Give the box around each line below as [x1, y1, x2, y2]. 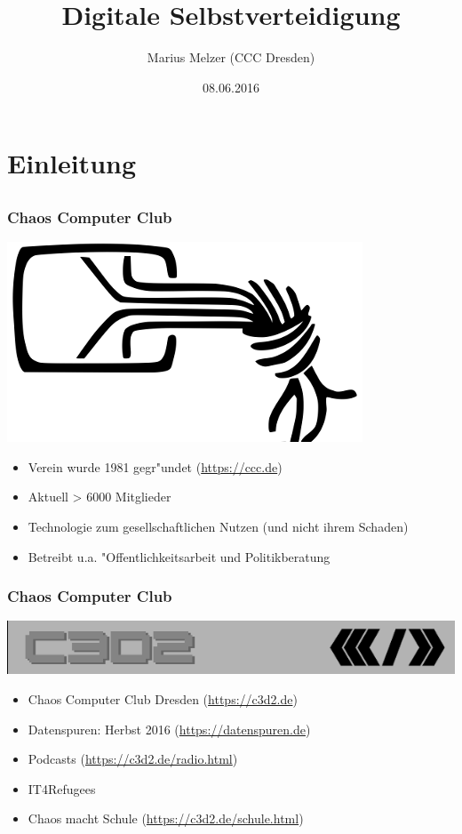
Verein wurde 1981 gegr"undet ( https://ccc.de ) [28, 457, 283, 476]
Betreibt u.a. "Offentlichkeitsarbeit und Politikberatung [28, 547, 331, 565]
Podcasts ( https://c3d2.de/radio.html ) [28, 750, 238, 768]
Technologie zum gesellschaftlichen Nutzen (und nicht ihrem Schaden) [28, 517, 409, 535]
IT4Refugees [28, 779, 96, 798]
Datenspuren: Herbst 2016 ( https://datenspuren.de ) [28, 719, 311, 738]
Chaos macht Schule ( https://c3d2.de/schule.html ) [28, 809, 304, 828]
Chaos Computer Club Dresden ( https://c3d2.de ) [28, 689, 298, 708]
